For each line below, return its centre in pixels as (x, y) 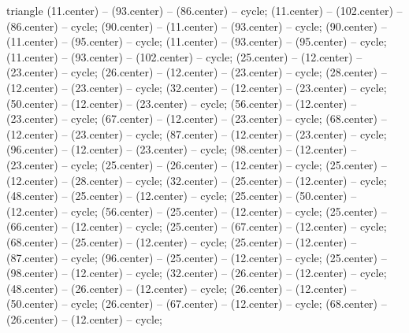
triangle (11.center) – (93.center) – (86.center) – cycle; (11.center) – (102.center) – (204, 10)
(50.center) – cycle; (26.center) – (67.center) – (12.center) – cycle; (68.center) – (197, 303)
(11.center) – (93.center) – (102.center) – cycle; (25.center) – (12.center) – (184, 56)
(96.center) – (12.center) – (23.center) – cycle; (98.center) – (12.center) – (182, 149)
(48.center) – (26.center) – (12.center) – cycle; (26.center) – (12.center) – (182, 288)
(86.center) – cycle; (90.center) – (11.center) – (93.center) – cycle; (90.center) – (197, 26)
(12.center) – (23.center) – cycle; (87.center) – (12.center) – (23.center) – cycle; (197, 133)
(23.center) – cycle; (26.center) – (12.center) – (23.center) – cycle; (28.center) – (197, 72)
